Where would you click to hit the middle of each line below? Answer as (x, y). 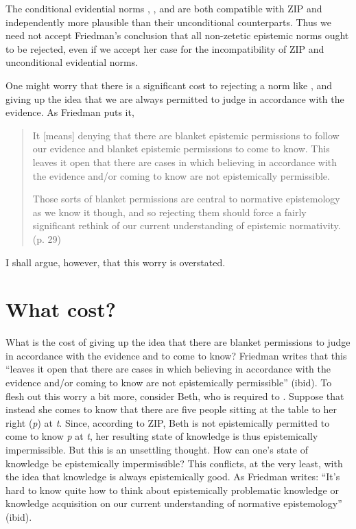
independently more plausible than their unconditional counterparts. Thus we (168, 22)
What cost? (61, 309)
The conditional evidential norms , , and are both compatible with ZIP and (164, 8)
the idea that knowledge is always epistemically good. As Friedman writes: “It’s (173, 477)
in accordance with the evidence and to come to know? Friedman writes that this (176, 355)
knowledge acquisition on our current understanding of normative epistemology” (174, 503)
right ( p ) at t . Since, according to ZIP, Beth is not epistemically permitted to (168, 422)
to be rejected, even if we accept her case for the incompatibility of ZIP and (165, 48)
